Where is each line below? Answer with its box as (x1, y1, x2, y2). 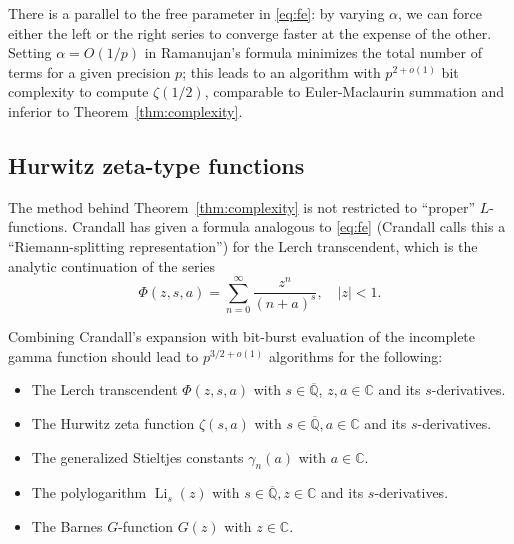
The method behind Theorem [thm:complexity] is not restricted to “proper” (8, 196, 476, 217)
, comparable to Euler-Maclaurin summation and (204, 81, 505, 102)
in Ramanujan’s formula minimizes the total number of (144, 42, 482, 63)
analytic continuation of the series (8, 255, 216, 276)
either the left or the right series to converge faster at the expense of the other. (8, 22, 492, 43)
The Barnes (31, 516, 103, 537)
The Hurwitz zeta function (31, 413, 195, 434)
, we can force (398, 3, 483, 23)
